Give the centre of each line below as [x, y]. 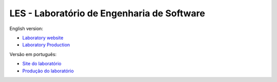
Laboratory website [43, 38]
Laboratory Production [46, 45]
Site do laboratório [42, 64]
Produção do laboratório [48, 71]
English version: [26, 29]
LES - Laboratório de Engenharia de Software [107, 13]
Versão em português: [33, 54]
